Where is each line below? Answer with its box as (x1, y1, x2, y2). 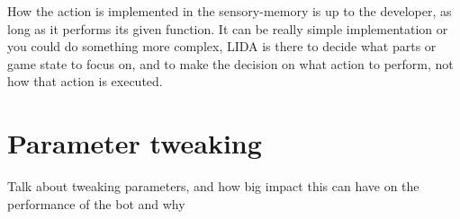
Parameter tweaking (7, 125, 262, 162)
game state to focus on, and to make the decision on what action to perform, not (7, 54, 454, 73)
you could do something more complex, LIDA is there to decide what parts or (7, 37, 437, 56)
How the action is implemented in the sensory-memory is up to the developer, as (7, 2, 452, 20)
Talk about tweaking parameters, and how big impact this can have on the (7, 177, 419, 196)
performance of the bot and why (7, 194, 185, 213)
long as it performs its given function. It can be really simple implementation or (7, 19, 448, 38)
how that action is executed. (7, 72, 163, 91)
